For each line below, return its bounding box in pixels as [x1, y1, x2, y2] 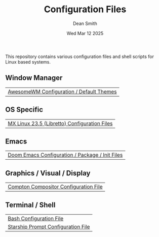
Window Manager [5, 74, 63, 82]
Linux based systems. [5, 58, 51, 65]
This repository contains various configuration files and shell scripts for [5, 53, 154, 60]
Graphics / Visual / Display [5, 169, 91, 177]
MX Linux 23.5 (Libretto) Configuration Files [8, 120, 113, 127]
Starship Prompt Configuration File [8, 223, 90, 230]
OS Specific [5, 105, 44, 114]
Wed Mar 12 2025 [66, 30, 104, 36]
